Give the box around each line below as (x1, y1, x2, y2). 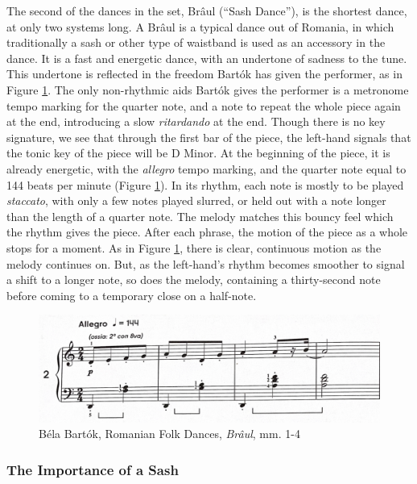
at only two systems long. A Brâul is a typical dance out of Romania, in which (6, 18, 394, 35)
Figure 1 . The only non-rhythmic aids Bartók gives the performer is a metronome (6, 81, 409, 98)
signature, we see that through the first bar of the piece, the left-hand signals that (6, 128, 411, 145)
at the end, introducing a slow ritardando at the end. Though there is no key (6, 113, 386, 130)
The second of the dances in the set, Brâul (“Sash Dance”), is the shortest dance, (6, 2, 407, 19)
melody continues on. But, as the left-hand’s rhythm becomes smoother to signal (6, 255, 405, 272)
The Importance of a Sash (6, 459, 179, 479)
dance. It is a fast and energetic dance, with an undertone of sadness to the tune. (6, 49, 407, 66)
